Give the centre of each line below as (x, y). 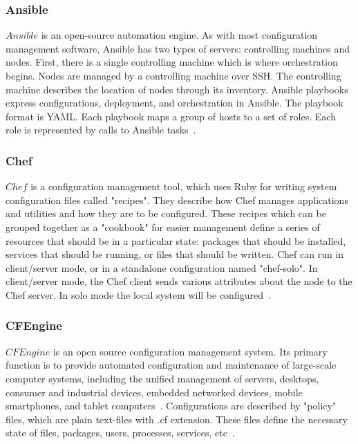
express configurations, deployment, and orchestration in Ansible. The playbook (175, 103)
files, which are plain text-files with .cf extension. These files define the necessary (177, 419)
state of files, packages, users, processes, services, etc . (120, 433)
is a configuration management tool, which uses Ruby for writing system (184, 186)
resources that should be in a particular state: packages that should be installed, (176, 240)
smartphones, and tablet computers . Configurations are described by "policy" (171, 406)
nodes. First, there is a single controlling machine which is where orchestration (172, 62)
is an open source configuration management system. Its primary (190, 351)
